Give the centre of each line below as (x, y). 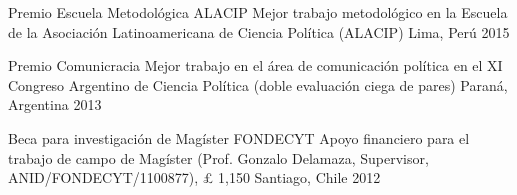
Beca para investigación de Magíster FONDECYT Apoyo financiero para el (239, 137)
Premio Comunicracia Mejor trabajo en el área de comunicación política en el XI (255, 65)
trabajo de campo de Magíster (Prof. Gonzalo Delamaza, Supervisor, (218, 157)
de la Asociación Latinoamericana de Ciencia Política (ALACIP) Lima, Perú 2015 (259, 31)
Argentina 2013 (55, 104)
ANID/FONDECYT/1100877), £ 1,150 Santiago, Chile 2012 (194, 177)
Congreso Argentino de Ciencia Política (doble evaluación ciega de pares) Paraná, (258, 84)
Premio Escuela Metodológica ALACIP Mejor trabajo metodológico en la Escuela (258, 12)
